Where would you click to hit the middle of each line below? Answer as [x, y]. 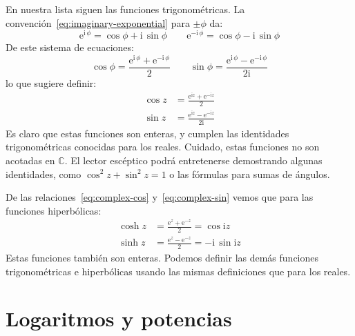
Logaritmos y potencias [119, 318]
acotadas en [30, 160]
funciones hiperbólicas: [54, 210]
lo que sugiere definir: [51, 83]
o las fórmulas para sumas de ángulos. [250, 174]
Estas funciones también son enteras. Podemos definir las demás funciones [162, 257]
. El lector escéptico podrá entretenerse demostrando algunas [193, 160]
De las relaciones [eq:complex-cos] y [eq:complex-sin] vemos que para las [160, 197]
